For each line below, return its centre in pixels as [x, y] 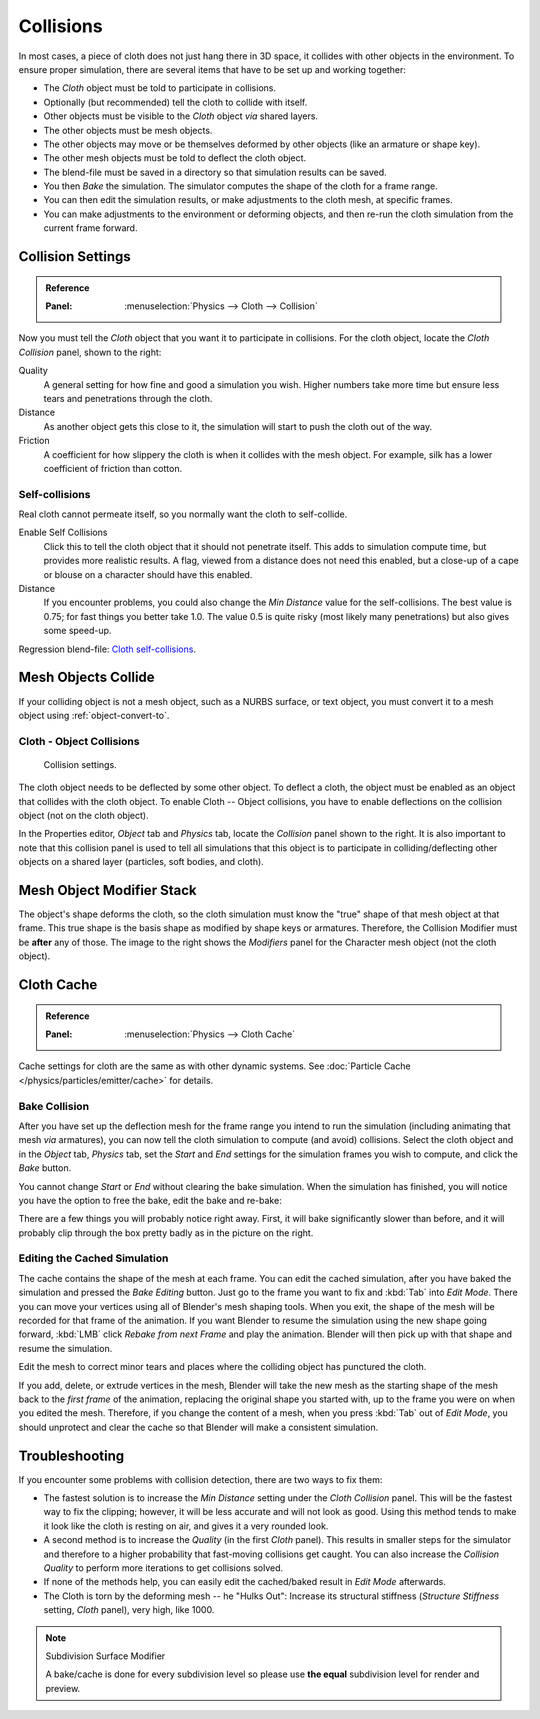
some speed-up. [77, 631]
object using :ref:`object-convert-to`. [94, 715]
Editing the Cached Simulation [93, 1258]
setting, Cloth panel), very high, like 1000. [129, 1610]
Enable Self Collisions [63, 532]
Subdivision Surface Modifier [105, 1656]
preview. [63, 1688]
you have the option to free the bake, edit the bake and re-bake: [150, 1200]
